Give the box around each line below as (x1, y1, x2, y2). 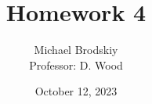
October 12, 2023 (34, 83, 118, 99)
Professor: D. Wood (29, 56, 123, 73)
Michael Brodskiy (34, 41, 118, 58)
